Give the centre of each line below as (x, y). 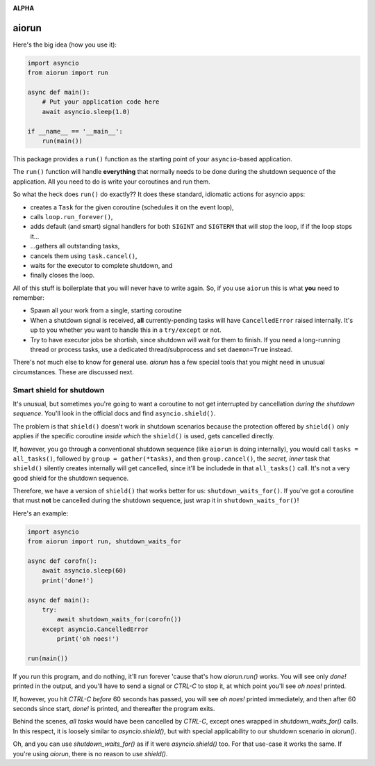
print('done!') (68, 580)
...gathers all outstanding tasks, (75, 246)
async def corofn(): (62, 561)
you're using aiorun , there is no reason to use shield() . (90, 753)
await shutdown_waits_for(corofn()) (119, 620)
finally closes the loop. (62, 276)
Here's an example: (41, 513)
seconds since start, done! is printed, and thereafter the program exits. (114, 709)
